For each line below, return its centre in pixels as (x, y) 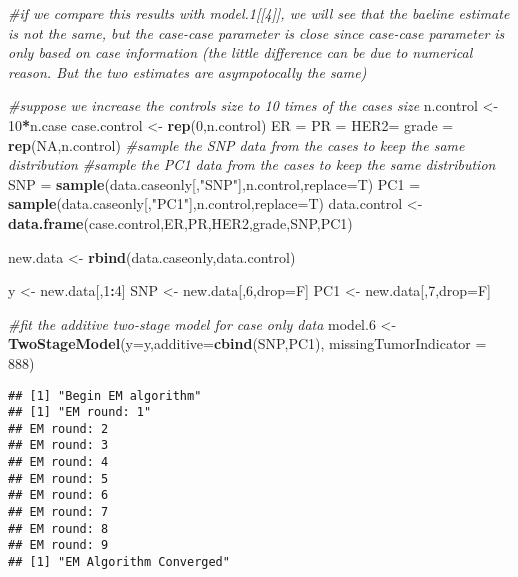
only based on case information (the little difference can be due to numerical (240, 52)
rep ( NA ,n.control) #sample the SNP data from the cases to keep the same (236, 144)
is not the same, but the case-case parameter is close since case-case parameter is (256, 32)
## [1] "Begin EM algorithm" (105, 395)
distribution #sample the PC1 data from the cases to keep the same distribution (252, 164)
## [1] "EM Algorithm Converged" (119, 562)
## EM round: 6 (58, 495)
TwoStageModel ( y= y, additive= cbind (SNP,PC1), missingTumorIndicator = (247, 343)
